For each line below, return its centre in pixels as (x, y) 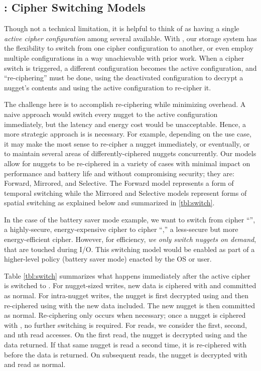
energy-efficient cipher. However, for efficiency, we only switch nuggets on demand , (130, 239)
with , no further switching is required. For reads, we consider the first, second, (125, 325)
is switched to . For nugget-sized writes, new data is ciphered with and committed (130, 285)
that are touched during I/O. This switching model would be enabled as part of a (129, 249)
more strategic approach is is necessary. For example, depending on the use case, (128, 134)
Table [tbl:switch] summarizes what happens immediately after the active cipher (127, 275)
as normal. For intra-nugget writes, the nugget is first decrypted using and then (126, 295)
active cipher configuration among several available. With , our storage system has (130, 38)
